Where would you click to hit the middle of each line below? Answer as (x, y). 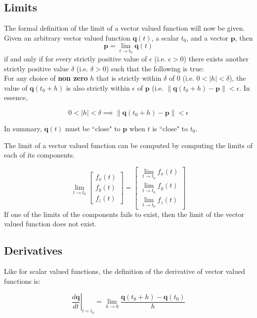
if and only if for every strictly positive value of (76, 59)
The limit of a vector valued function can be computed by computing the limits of (128, 145)
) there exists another (216, 59)
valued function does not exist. (50, 224)
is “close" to (170, 128)
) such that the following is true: (155, 68)
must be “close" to (93, 128)
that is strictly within (129, 78)
